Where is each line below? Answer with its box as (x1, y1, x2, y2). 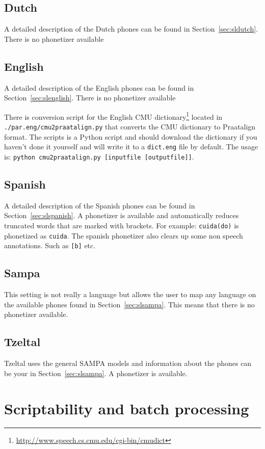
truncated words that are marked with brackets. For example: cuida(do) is (4, 220, 239, 230)
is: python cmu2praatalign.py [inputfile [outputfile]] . (4, 151, 194, 162)
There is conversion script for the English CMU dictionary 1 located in (4, 110, 223, 122)
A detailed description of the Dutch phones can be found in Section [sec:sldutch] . (4, 23, 258, 34)
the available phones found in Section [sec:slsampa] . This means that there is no (4, 299, 255, 309)
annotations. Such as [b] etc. (4, 240, 96, 251)
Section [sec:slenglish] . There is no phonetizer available (4, 92, 176, 103)
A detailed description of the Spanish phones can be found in (4, 200, 195, 210)
